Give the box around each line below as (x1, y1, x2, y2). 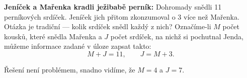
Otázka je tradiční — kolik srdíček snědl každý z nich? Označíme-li (4, 21, 211, 32)
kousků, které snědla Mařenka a (4, 31, 102, 41)
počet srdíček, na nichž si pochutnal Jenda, (110, 31, 243, 41)
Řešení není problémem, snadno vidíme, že (4, 64, 135, 74)
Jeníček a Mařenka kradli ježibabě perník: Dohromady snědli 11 (4, 2, 222, 12)
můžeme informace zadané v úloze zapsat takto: (4, 41, 151, 51)
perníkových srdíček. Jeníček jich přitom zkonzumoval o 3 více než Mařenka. (4, 11, 239, 22)
